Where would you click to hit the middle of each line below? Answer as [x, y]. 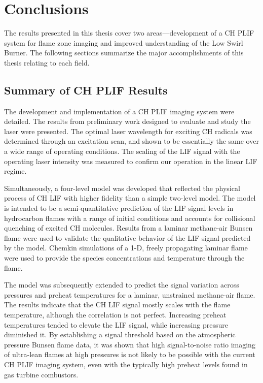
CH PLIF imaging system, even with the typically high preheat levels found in [126, 364]
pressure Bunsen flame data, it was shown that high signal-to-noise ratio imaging [130, 344]
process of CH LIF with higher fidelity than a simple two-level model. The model [130, 198]
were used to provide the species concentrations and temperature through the [124, 258]
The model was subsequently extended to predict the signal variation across [122, 285]
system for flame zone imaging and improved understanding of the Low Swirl [124, 42]
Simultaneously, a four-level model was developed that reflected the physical [122, 188]
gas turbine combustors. [41, 374]
